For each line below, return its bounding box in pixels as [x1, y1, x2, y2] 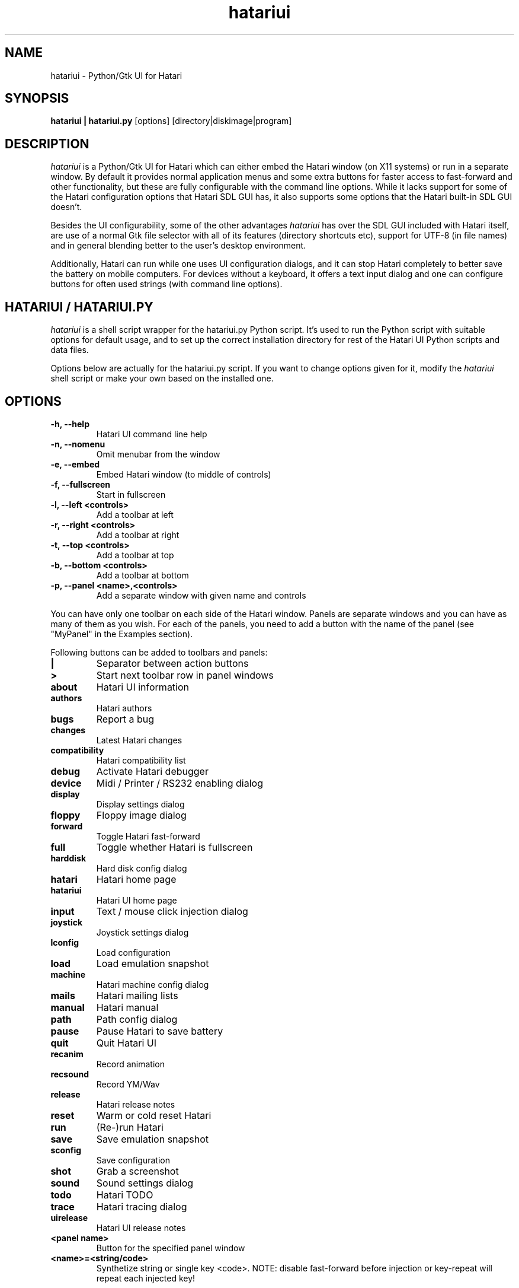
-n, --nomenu [50, 438, 105, 449]
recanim [50, 1048, 84, 1059]
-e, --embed [50, 459, 100, 469]
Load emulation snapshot [96, 957, 209, 969]
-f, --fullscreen [50, 479, 111, 489]
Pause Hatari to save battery [96, 1025, 223, 1037]
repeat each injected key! [96, 1273, 196, 1283]
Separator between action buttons [96, 657, 249, 669]
